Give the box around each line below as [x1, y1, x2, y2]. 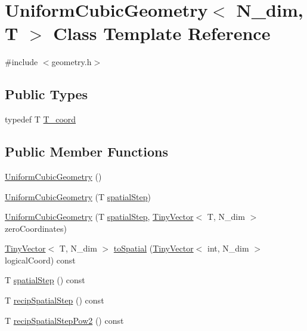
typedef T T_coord [5, 113, 76, 125]
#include [5, 56, 38, 68]
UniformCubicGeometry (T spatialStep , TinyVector [5, 210, 194, 223]
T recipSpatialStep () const [5, 294, 104, 307]
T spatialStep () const [5, 274, 85, 286]
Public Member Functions [5, 142, 168, 161]
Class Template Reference [53, 21, 271, 45]
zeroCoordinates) [5, 222, 67, 234]
